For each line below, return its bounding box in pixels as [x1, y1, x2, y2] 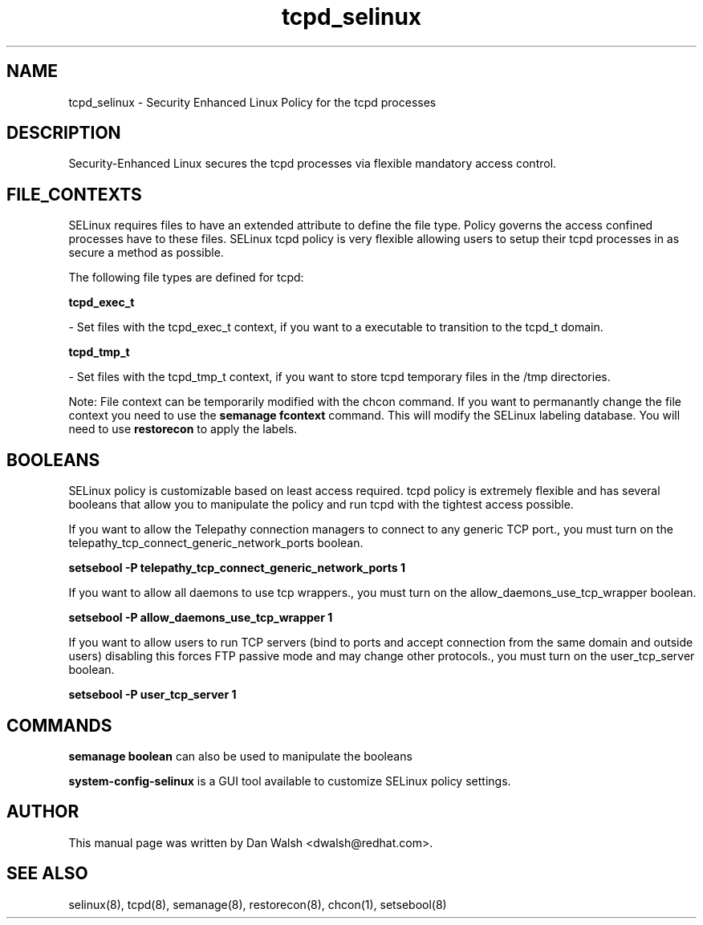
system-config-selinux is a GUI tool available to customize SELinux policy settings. [68, 773, 511, 788]
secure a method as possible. [68, 245, 224, 260]
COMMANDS [6, 715, 112, 736]
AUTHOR [6, 801, 79, 822]
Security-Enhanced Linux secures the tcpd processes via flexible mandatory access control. [68, 156, 557, 171]
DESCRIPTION [6, 123, 121, 144]
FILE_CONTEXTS [6, 184, 142, 205]
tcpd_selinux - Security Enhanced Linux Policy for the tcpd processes [68, 95, 437, 109]
